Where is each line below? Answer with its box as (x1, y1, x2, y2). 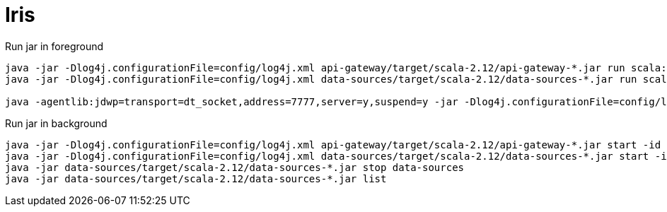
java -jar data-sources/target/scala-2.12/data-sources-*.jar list (5, 172, 387, 184)
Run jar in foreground (5, 40, 104, 52)
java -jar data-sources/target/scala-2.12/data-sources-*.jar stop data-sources (5, 161, 465, 173)
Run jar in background (5, 117, 108, 129)
